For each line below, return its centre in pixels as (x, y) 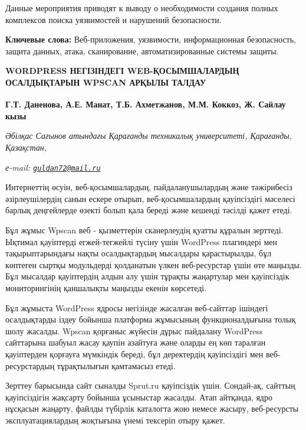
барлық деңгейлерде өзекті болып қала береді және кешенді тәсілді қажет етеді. (149, 210)
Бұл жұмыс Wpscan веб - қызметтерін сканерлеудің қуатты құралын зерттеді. (144, 230)
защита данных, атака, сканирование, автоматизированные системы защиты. (142, 51)
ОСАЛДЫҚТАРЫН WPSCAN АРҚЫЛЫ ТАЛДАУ (106, 82)
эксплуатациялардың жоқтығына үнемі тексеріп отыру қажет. (115, 420)
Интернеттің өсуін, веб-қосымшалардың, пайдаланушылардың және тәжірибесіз (149, 187)
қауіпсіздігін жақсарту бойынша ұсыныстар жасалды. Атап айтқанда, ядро (139, 397)
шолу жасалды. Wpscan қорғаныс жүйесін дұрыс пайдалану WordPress (134, 330)
